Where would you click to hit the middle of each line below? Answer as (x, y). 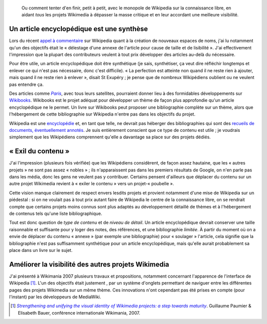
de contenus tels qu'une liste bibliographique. (56, 214)
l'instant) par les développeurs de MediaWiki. (55, 297)
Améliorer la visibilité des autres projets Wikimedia (89, 264)
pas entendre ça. (26, 84)
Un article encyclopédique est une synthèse (79, 29)
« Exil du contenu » (39, 151)
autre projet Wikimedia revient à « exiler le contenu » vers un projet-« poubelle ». (91, 184)
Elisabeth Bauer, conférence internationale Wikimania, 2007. (79, 313)
